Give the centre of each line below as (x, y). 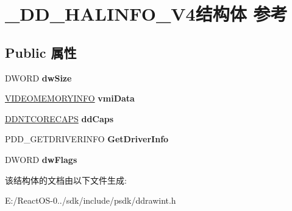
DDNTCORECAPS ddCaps (59, 118)
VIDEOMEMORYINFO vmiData (70, 98)
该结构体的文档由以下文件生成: (66, 180)
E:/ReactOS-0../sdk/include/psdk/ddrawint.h (91, 200)
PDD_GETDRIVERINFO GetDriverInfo (87, 139)
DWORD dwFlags (41, 159)
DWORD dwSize (38, 78)
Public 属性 (41, 52)
